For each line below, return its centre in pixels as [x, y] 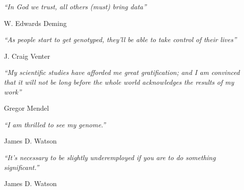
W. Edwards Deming [35, 23]
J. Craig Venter [27, 56]
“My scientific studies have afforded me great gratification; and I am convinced [122, 72]
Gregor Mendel [27, 108]
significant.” [22, 167]
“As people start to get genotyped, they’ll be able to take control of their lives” [120, 39]
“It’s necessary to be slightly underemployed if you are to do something [110, 157]
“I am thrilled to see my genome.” [55, 124]
